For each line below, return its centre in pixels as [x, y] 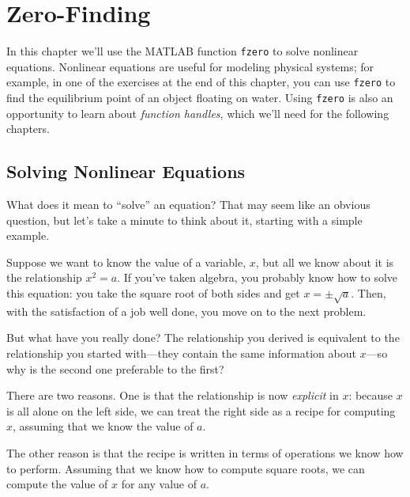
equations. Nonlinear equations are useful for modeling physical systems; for [190, 66]
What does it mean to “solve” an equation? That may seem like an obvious [188, 205]
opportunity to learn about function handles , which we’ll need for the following [198, 113]
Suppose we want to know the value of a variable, [126, 262]
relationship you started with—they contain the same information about [181, 353]
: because [371, 395]
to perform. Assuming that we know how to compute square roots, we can [186, 468]
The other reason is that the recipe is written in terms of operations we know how [205, 452]
